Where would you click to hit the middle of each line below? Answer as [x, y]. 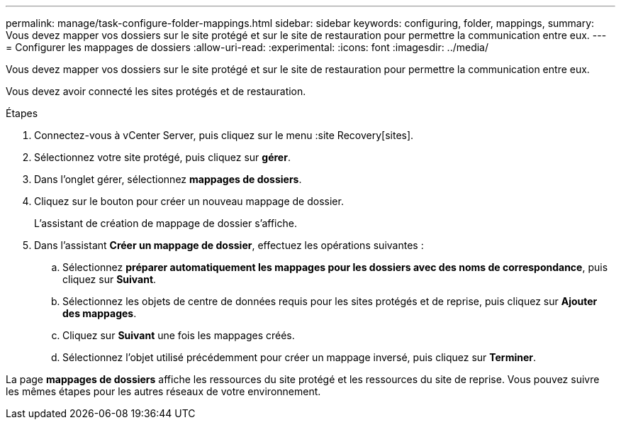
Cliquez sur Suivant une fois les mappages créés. [179, 335]
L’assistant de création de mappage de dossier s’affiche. [166, 223]
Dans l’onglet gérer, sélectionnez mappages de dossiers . [168, 179]
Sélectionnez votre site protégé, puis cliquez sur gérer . [162, 157]
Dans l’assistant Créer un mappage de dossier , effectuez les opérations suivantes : [229, 245]
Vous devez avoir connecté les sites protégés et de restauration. [156, 91]
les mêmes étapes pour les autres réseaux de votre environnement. [163, 391]
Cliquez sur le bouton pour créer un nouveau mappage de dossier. [189, 201]
